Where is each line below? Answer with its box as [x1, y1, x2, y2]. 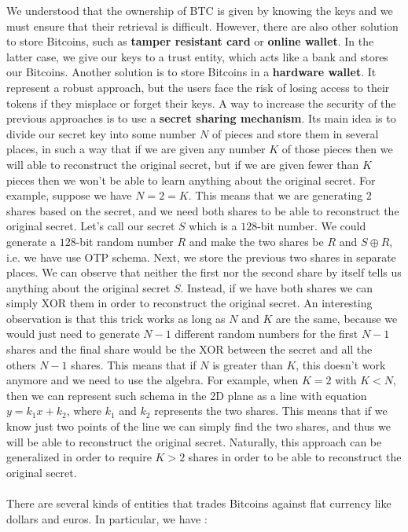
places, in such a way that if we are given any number [6, 141, 266, 157]
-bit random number [75, 233, 174, 249]
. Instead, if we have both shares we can [180, 279, 373, 295]
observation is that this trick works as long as [6, 310, 226, 326]
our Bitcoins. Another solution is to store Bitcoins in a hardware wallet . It [6, 64, 377, 80]
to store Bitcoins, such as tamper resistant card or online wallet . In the [6, 33, 374, 50]
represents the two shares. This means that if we [154, 402, 388, 419]
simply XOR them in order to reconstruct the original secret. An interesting [6, 295, 373, 311]
